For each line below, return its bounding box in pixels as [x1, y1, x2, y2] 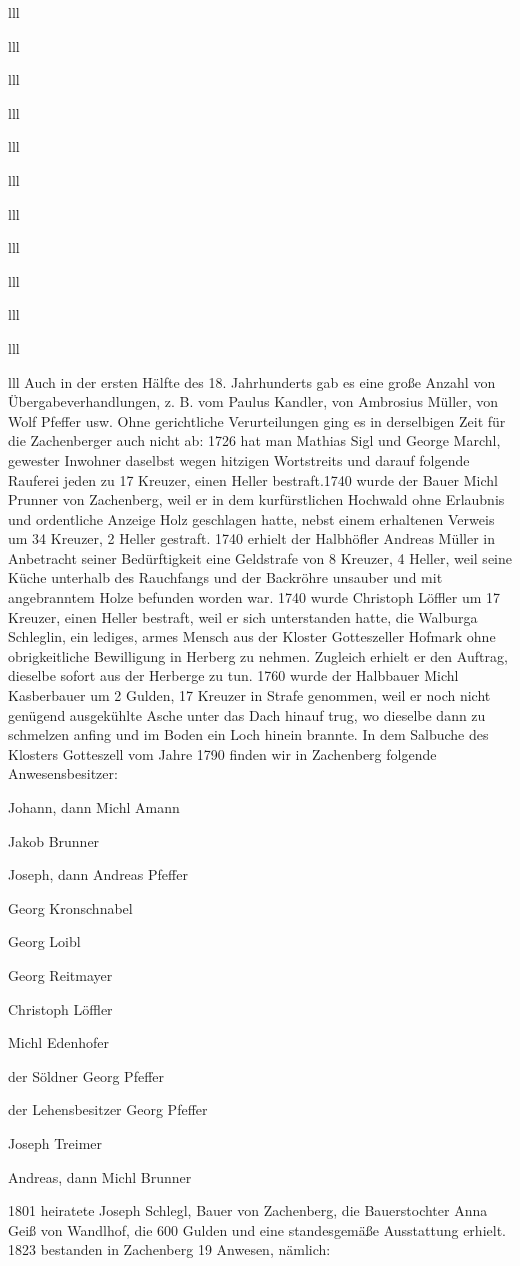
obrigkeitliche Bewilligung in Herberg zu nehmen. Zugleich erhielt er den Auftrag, [8, 645, 508, 666]
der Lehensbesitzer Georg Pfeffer [8, 1099, 208, 1120]
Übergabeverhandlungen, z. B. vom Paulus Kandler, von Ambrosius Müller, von [8, 391, 499, 412]
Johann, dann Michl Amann [8, 797, 180, 817]
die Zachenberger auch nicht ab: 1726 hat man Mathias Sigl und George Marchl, [8, 430, 501, 451]
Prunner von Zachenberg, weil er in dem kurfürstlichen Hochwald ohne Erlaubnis [8, 489, 505, 510]
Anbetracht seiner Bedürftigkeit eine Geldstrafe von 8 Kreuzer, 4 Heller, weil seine [8, 547, 512, 568]
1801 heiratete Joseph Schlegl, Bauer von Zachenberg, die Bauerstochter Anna [8, 1200, 488, 1221]
